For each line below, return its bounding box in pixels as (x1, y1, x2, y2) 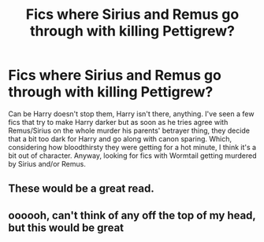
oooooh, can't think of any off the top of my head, (8, 208, 256, 222)
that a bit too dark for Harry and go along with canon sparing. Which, (8, 134, 232, 143)
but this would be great (8, 221, 125, 234)
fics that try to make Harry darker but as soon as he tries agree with (8, 117, 229, 126)
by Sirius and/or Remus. (8, 159, 87, 168)
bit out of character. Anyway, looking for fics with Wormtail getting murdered (8, 151, 257, 160)
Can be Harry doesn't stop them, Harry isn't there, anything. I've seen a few (8, 108, 255, 119)
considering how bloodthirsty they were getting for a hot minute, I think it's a (8, 142, 257, 152)
